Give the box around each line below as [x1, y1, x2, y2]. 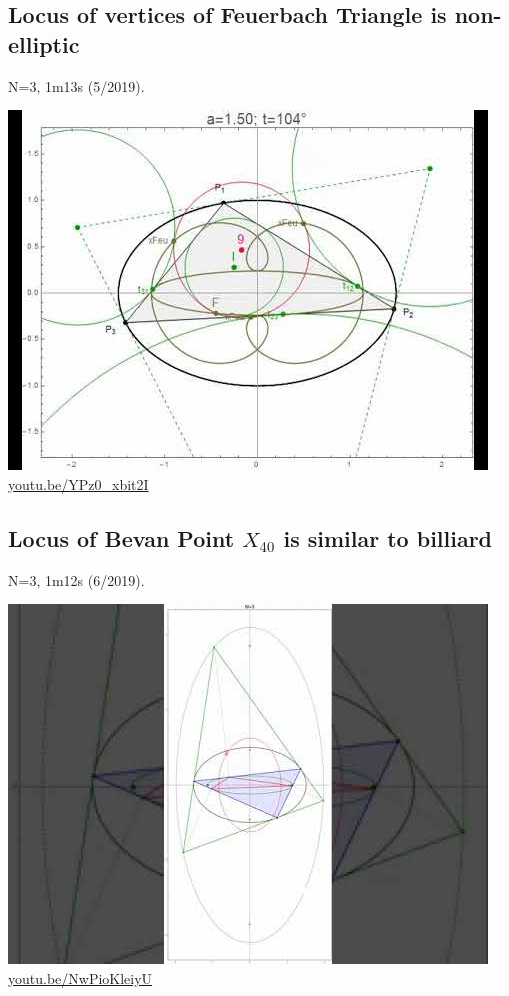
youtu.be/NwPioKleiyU [8, 967, 153, 988]
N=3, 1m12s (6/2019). [8, 569, 145, 590]
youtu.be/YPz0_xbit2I [8, 473, 149, 494]
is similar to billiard [283, 522, 493, 553]
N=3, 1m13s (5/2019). [8, 75, 145, 96]
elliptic [8, 28, 80, 59]
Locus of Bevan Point [8, 522, 235, 553]
